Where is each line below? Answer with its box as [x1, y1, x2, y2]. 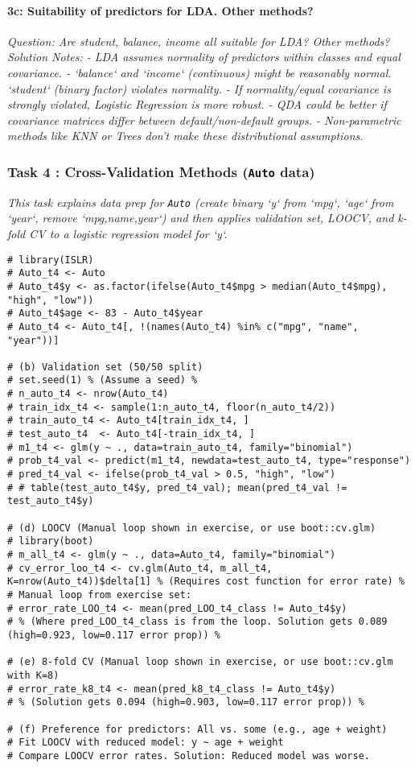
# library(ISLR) [7, 254, 94, 266]
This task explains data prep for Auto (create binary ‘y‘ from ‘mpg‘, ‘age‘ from [7, 193, 394, 210]
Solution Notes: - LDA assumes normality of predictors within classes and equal [7, 48, 401, 65]
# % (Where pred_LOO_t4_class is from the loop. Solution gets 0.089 [7, 616, 388, 628]
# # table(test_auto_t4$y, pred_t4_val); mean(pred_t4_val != [7, 481, 347, 493]
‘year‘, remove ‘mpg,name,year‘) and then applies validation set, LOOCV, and [7, 209, 394, 226]
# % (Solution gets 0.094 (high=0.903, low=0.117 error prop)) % [7, 696, 364, 708]
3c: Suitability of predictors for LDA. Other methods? [7, 2, 314, 19]
